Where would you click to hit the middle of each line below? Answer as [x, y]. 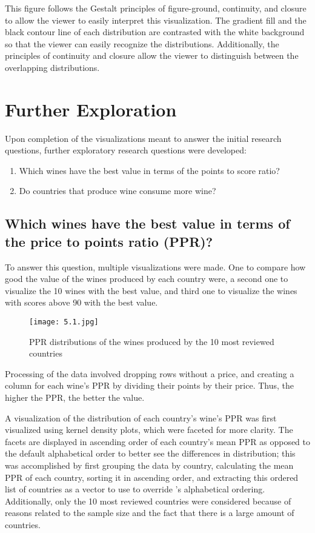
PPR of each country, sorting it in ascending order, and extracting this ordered [152, 477]
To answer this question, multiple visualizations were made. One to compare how [155, 266]
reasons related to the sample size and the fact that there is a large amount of [150, 513]
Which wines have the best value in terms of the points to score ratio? [149, 170]
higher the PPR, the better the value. [75, 397]
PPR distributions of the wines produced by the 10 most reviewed [152, 341]
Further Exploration [91, 109]
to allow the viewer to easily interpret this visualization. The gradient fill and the [156, 20]
